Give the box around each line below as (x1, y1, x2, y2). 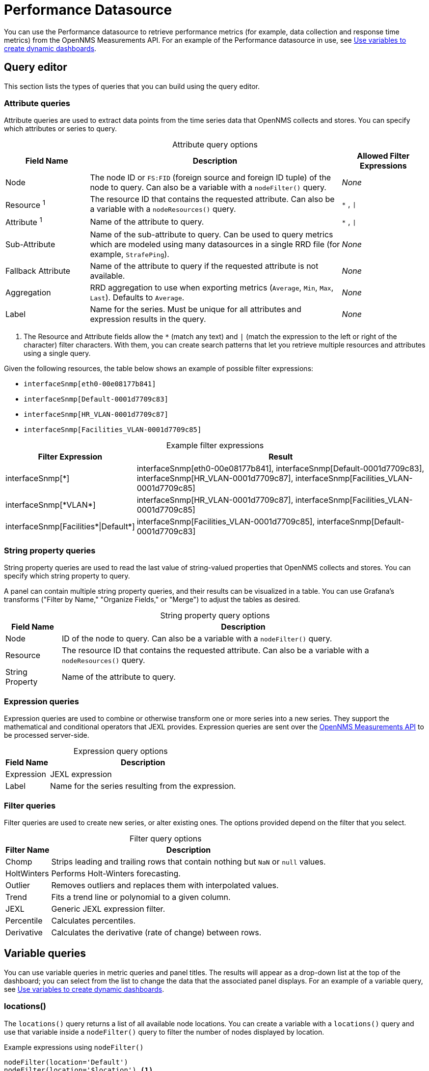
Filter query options (129, 833, 202, 843)
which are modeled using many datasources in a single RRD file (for (90, 239, 340, 249)
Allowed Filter (357, 151, 410, 161)
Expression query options (73, 746, 168, 756)
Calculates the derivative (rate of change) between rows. (51, 927, 262, 937)
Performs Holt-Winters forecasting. (51, 868, 181, 878)
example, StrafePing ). (90, 249, 169, 259)
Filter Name (5, 844, 50, 855)
